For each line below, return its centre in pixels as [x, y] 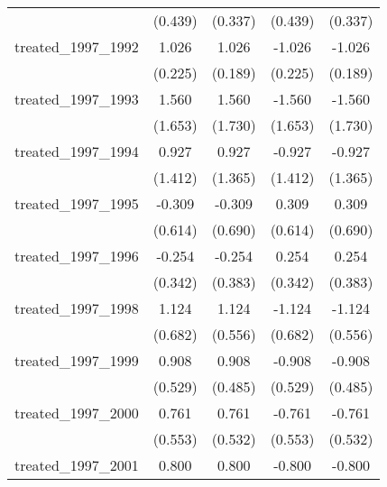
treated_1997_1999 [77, 360]
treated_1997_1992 [77, 46]
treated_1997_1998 [77, 308]
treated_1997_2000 [77, 413]
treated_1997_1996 [77, 256]
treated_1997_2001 [77, 465]
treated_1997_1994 [77, 151]
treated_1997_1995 [77, 203]
